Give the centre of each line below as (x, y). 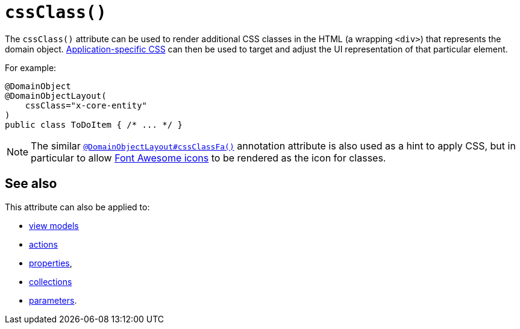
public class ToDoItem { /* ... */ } (94, 124)
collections (51, 281)
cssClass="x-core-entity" (86, 105)
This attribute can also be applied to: (77, 207)
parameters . (53, 300)
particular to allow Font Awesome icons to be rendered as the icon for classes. (208, 158)
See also (31, 184)
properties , (51, 263)
